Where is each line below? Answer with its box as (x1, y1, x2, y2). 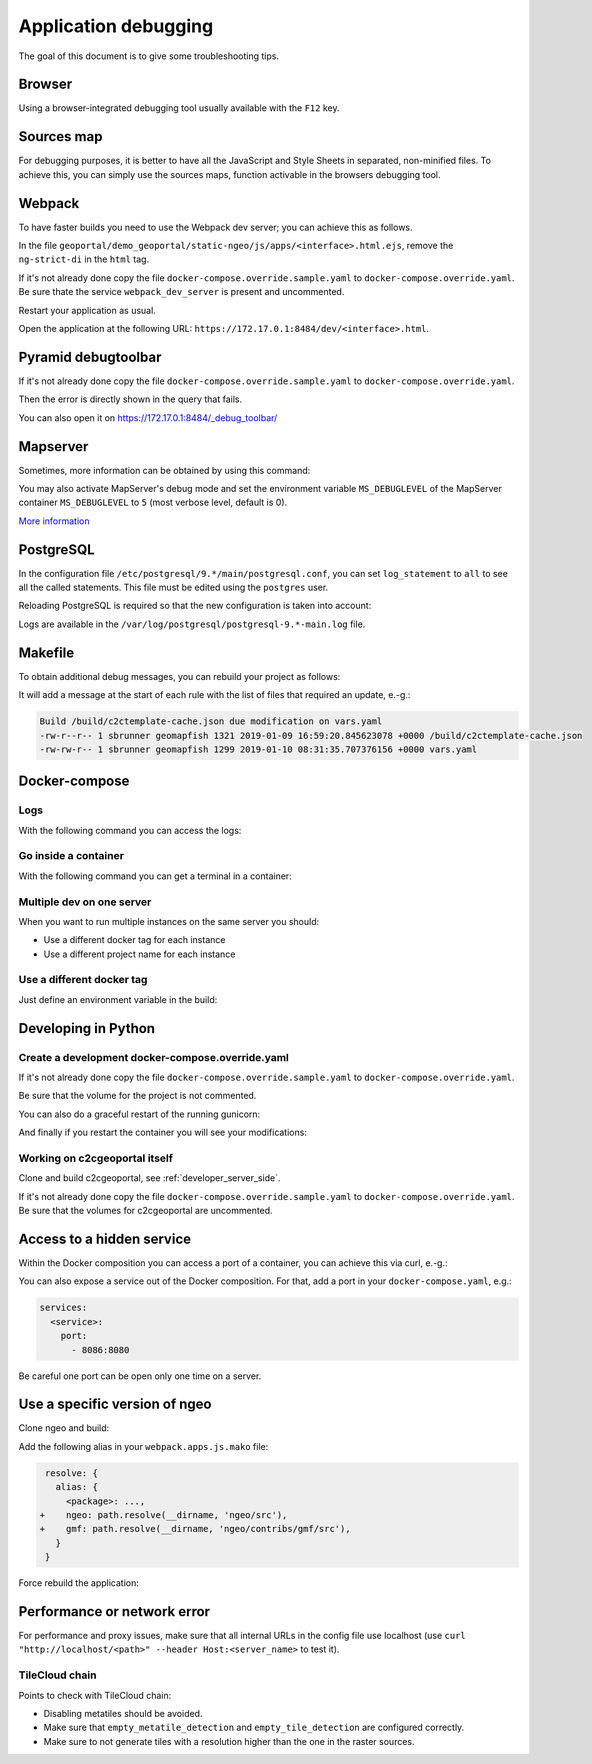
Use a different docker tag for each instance (43, 934, 226, 946)
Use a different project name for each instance (43, 948, 236, 960)
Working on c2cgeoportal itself (18, 1151, 174, 1165)
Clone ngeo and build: (18, 1422, 110, 1434)
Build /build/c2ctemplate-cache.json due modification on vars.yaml (39, 716, 383, 727)
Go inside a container (18, 849, 125, 863)
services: (39, 1302, 88, 1314)
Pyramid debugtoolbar (18, 348, 162, 365)
